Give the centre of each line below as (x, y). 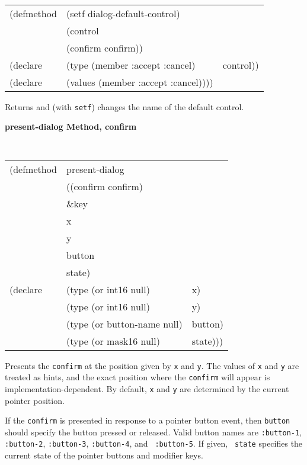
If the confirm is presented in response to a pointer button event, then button (148, 420)
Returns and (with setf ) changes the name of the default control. (124, 106)
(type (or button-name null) (124, 323)
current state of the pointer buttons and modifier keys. (104, 455)
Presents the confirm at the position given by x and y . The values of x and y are (152, 365)
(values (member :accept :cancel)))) (140, 82)
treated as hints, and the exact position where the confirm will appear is (137, 377)
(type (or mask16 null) (113, 341)
